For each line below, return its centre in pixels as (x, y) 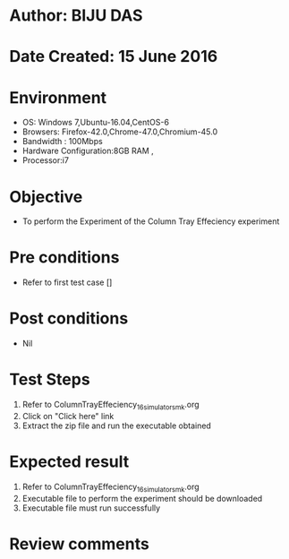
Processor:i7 (46, 160)
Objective (46, 197)
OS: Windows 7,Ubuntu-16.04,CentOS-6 (96, 123)
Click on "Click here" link (68, 416)
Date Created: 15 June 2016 (114, 57)
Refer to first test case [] (67, 282)
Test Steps (50, 379)
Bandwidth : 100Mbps (62, 142)
